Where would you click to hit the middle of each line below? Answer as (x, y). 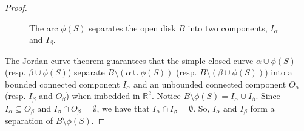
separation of (29, 120)
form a (262, 108)
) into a (279, 72)
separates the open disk (132, 27)
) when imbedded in (103, 96)
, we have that (123, 108)
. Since (268, 96)
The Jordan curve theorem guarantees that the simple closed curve (129, 60)
